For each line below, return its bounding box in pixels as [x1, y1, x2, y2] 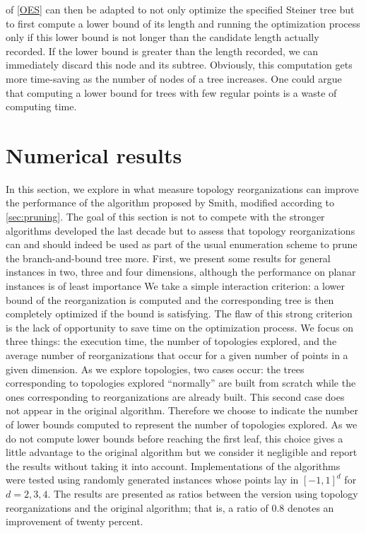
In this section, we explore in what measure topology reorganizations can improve [6, 181, 359, 196]
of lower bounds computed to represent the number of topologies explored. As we [6, 416, 358, 431]
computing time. [6, 99, 77, 114]
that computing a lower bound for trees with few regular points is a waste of [6, 85, 337, 100]
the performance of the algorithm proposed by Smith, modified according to [6, 195, 335, 210]
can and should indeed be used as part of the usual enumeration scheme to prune [6, 237, 358, 252]
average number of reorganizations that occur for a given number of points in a [6, 348, 348, 362]
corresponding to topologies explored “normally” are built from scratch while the [6, 375, 356, 390]
